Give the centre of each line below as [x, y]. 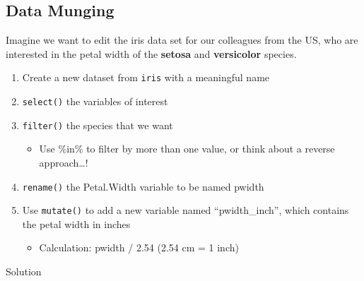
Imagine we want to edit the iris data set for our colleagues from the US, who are [182, 40]
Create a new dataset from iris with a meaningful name [146, 77]
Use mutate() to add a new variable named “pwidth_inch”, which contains [186, 210]
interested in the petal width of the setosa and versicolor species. [151, 53]
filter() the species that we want [98, 125]
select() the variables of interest [95, 101]
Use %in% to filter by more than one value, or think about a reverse [187, 149]
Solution [24, 271]
